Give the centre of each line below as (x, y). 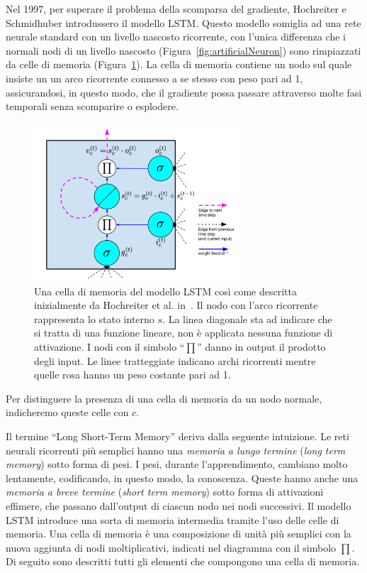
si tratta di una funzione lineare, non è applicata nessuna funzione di (183, 333)
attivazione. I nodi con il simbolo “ (109, 347)
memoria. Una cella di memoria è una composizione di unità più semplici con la (179, 534)
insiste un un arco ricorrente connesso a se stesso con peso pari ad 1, (154, 78)
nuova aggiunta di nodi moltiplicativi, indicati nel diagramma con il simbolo (171, 547)
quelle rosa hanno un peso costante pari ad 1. (132, 375)
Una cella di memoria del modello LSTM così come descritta (165, 291)
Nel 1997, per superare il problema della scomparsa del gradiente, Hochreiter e (176, 9)
